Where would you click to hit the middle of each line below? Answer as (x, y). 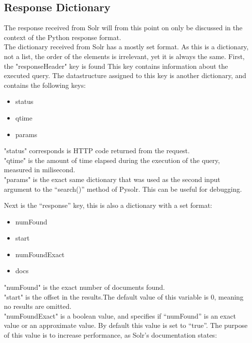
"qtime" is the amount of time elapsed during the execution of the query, (112, 160)
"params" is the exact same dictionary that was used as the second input (112, 179)
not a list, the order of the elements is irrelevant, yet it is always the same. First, (124, 56)
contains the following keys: (45, 85)
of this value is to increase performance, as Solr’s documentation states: (110, 335)
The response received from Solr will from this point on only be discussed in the (123, 28)
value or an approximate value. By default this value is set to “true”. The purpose (126, 325)
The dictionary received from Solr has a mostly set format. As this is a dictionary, (126, 47)
